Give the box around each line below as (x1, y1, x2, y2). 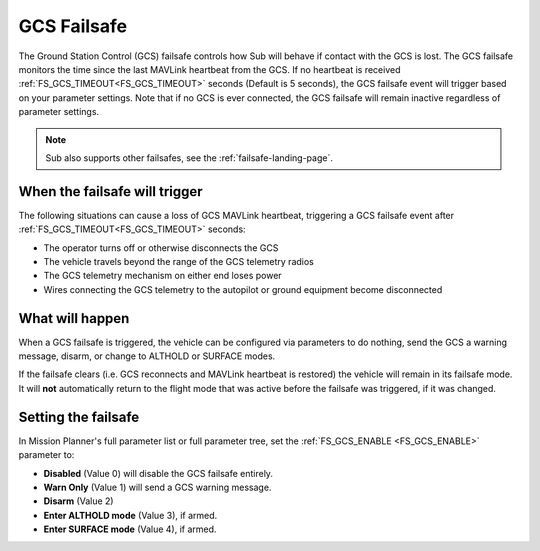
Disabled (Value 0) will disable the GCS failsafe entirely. (43, 467, 274, 479)
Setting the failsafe (18, 408, 140, 425)
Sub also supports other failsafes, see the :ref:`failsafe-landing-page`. (45, 151, 334, 164)
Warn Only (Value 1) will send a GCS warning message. (43, 481, 272, 493)
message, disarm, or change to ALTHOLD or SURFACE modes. (18, 350, 276, 362)
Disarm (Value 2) (43, 495, 114, 507)
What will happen (18, 310, 130, 327)
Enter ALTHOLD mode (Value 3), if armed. (43, 509, 218, 521)
